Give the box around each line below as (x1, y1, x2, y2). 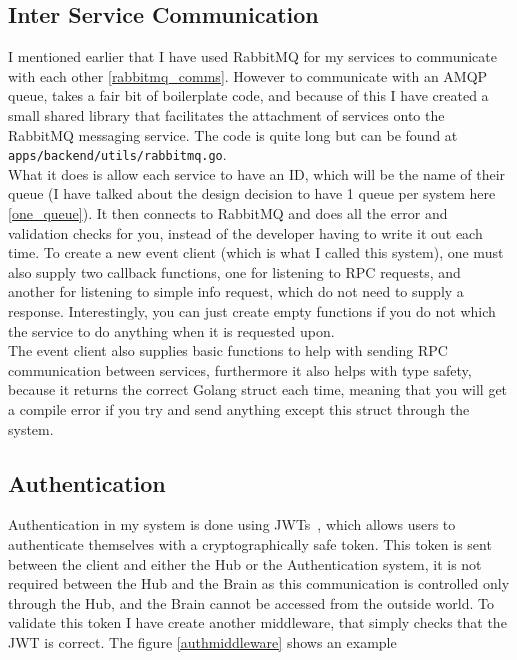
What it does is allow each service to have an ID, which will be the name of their (8, 163, 506, 184)
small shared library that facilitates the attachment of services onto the (8, 104, 445, 125)
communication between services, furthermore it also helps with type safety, (8, 359, 472, 380)
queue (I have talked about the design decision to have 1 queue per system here (8, 183, 496, 204)
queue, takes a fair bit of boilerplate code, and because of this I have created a (8, 85, 489, 106)
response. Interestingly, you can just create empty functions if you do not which (8, 300, 496, 321)
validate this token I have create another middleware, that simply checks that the (8, 612, 507, 633)
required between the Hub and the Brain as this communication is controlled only (8, 573, 510, 594)
